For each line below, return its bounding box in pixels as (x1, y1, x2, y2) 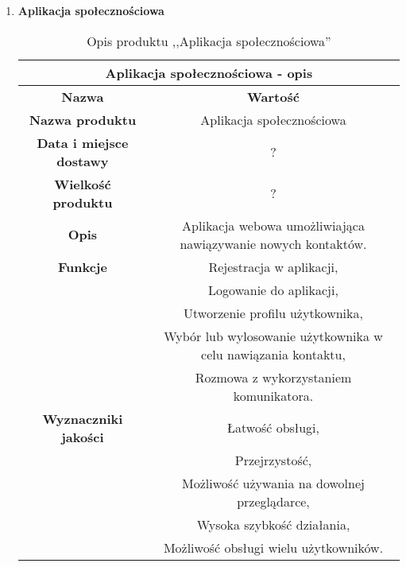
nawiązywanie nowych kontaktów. (180, 234, 367, 253)
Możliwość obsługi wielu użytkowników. (163, 538, 384, 557)
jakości (61, 427, 104, 446)
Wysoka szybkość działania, (196, 515, 350, 534)
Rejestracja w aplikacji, (208, 257, 338, 276)
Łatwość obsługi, (227, 418, 319, 437)
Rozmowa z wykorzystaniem (195, 367, 352, 386)
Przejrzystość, (234, 450, 312, 469)
